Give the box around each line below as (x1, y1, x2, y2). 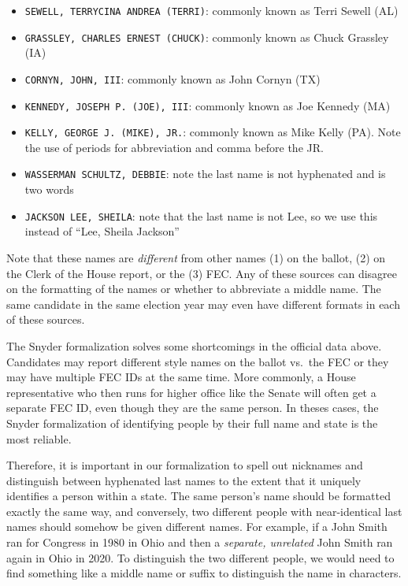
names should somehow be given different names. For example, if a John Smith (6, 518, 388, 535)
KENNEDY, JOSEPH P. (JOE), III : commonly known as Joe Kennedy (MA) (24, 97, 391, 113)
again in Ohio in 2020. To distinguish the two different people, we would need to (6, 549, 395, 566)
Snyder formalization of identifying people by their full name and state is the (6, 414, 378, 431)
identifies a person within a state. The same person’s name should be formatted (6, 488, 391, 504)
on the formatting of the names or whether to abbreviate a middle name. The (6, 280, 381, 297)
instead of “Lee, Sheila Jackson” (24, 223, 180, 239)
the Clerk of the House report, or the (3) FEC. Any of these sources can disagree (6, 265, 398, 281)
